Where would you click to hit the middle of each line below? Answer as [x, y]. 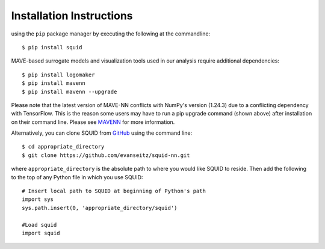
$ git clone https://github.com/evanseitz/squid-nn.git [106, 155]
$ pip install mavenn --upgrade [70, 91]
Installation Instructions [72, 16]
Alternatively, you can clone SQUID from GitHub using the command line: [102, 133]
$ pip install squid [52, 47]
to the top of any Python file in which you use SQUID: [77, 177]
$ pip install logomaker [58, 75]
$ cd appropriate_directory [63, 147]
